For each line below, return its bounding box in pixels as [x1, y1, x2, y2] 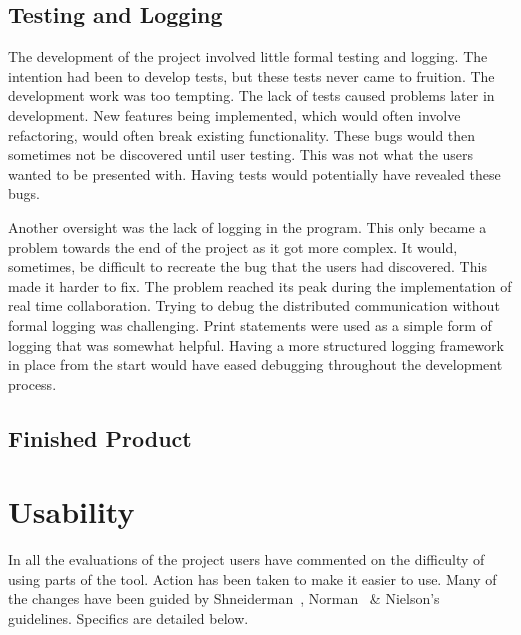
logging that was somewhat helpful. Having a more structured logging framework [8, 334, 504, 355]
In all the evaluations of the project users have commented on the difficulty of [8, 549, 485, 570]
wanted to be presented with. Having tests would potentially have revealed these [8, 163, 501, 184]
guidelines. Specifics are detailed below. [8, 607, 249, 628]
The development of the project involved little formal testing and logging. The [8, 46, 488, 67]
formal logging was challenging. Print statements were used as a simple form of [8, 314, 492, 335]
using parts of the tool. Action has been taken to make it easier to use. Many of [8, 568, 497, 589]
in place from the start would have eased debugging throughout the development [8, 354, 503, 375]
